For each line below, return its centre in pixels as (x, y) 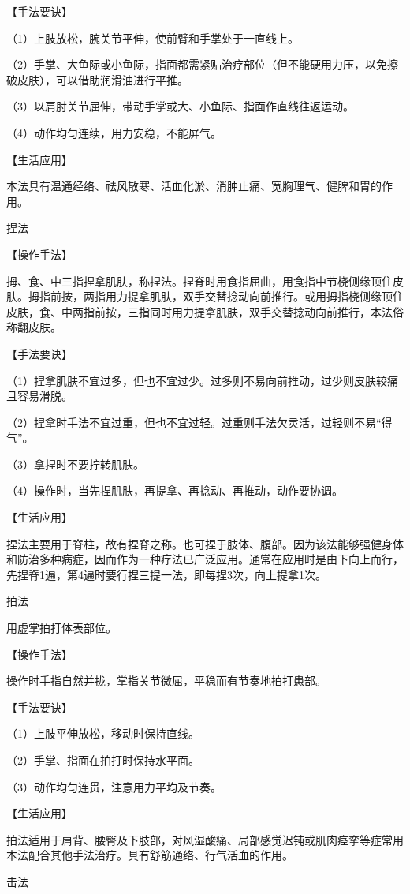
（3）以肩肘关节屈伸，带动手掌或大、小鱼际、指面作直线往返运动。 (180, 106)
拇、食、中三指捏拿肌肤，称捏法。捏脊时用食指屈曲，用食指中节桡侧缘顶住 (199, 281)
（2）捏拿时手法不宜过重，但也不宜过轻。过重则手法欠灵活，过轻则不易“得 (199, 422)
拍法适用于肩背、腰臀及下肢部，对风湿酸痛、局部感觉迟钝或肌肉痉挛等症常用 (205, 839)
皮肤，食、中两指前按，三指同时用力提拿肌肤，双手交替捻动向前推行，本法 (199, 311)
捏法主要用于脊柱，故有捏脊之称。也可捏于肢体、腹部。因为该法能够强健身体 (205, 543)
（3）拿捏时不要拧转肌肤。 (75, 464)
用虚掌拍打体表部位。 (61, 628)
